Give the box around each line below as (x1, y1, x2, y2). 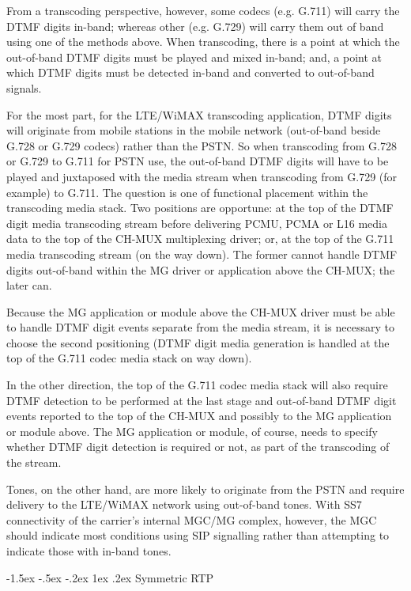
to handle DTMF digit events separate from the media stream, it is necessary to (6, 319, 394, 335)
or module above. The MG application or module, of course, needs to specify (6, 422, 378, 439)
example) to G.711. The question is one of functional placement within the (6, 184, 368, 200)
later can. (6, 277, 52, 294)
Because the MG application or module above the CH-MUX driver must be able (6, 303, 395, 320)
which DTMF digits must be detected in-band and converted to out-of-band (6, 64, 375, 81)
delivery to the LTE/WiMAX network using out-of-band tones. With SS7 (6, 496, 362, 513)
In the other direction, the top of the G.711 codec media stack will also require (6, 377, 388, 393)
